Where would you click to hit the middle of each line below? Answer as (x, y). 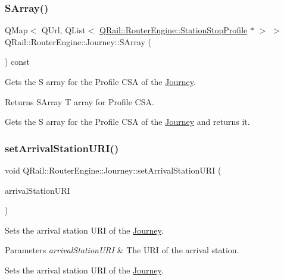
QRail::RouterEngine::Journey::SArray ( (78, 41)
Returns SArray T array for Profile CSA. (79, 101)
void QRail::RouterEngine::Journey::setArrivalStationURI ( (113, 170)
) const (18, 62)
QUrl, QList (63, 30)
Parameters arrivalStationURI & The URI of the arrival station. (122, 250)
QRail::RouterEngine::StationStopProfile (173, 30)
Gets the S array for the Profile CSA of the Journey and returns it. (127, 122)
